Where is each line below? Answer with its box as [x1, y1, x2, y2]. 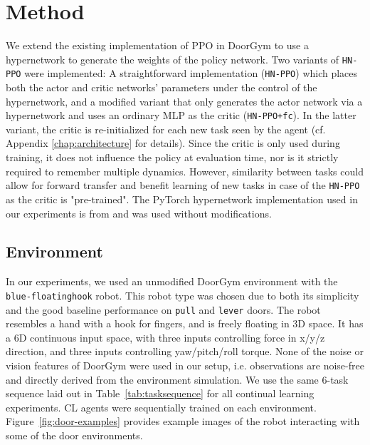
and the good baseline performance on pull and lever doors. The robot [6, 302, 321, 317]
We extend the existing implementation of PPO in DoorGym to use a [6, 38, 309, 53]
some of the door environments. [6, 427, 143, 442]
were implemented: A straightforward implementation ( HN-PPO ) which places [24, 66, 358, 81]
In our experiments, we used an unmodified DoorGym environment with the [6, 274, 338, 289]
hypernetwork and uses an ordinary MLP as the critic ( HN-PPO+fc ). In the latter [6, 108, 356, 123]
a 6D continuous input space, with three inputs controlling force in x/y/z [6, 329, 325, 344]
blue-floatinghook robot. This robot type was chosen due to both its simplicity [6, 287, 359, 302]
